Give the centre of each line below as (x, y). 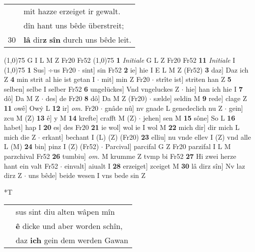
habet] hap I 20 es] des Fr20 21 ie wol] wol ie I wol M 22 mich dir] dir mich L (122, 127)
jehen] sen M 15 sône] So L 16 (189, 117)
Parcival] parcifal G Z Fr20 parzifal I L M (168, 146)
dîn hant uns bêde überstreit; (74, 25)
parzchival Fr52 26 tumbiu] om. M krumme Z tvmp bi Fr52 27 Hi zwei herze (120, 156)
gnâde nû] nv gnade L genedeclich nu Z (164, 108)
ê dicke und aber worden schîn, (69, 226)
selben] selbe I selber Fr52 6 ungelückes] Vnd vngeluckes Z (92, 88)
